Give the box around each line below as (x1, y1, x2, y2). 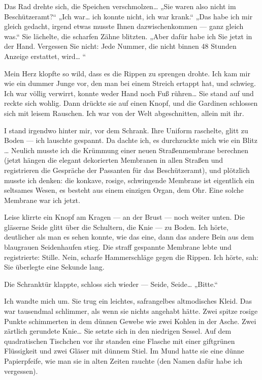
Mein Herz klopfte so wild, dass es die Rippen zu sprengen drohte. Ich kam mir (4, 68, 250, 78)
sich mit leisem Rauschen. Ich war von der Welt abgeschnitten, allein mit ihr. (4, 107, 244, 118)
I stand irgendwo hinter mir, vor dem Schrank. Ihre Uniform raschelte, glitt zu (4, 125, 248, 135)
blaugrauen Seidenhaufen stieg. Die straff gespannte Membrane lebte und (4, 242, 232, 252)
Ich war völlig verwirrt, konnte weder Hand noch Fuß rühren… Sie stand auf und (4, 87, 254, 98)
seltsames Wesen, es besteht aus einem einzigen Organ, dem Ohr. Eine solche (4, 185, 244, 195)
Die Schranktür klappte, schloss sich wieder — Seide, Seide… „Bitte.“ (4, 278, 218, 289)
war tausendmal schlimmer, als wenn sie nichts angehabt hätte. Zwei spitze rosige (4, 306, 258, 316)
